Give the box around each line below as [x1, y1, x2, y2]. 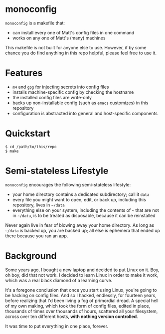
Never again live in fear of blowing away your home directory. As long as [5, 222, 155, 228]
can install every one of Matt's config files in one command [12, 29, 135, 35]
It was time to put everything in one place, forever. [5, 323, 109, 329]
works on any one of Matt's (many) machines [12, 35, 106, 41]
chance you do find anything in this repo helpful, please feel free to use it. [5, 50, 157, 56]
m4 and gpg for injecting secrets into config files [12, 84, 109, 90]
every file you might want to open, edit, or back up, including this [12, 196, 146, 202]
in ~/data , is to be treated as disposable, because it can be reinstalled [12, 212, 156, 218]
